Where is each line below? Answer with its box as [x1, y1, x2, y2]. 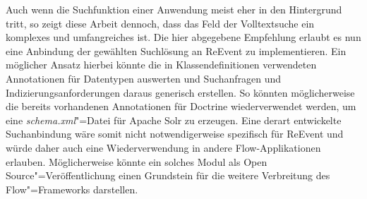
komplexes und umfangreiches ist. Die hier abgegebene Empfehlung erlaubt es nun [6, 30, 361, 44]
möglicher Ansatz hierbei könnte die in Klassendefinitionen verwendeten [6, 57, 317, 72]
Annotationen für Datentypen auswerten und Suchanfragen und [6, 71, 282, 85]
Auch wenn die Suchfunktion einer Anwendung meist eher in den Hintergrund [6, 2, 342, 16]
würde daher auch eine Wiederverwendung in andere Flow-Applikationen [6, 140, 321, 155]
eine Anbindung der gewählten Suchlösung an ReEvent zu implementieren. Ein [6, 43, 347, 58]
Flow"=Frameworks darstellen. [6, 181, 138, 196]
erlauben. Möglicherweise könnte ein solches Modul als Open [6, 154, 267, 169]
